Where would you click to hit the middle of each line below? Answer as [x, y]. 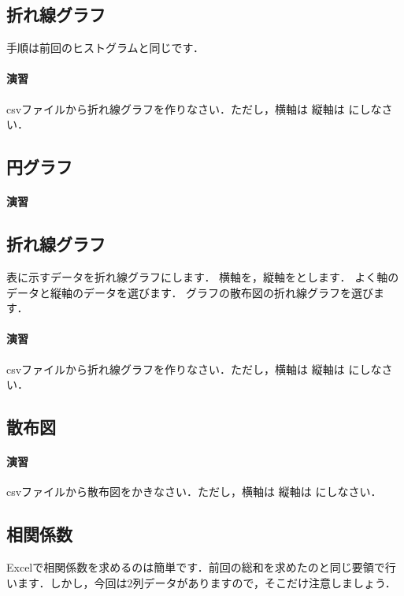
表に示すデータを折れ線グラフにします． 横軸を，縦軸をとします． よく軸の [203, 276]
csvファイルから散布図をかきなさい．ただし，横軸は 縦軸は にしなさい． [194, 492]
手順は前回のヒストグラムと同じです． [106, 48]
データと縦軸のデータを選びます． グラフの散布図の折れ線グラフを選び [190, 292]
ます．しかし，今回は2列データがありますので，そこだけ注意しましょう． [206, 582]
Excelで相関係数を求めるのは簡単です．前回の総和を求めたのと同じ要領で [196, 567]
